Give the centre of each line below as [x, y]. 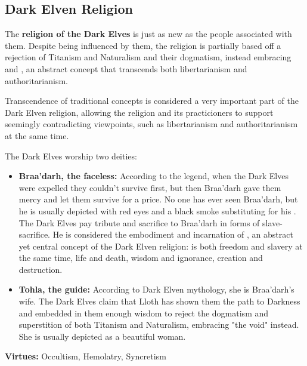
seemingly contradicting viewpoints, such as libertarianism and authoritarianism [151, 124]
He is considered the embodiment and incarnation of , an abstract [173, 234]
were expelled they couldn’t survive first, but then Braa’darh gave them [150, 187]
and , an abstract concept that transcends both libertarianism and [126, 68]
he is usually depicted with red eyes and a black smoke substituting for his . [157, 210]
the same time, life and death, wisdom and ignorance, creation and [141, 258]
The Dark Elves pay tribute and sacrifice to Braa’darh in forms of [139, 222]
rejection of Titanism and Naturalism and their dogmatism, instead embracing [148, 57]
